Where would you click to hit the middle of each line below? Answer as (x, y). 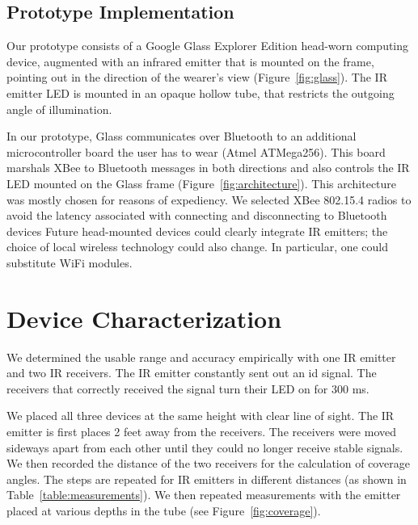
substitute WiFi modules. (70, 262)
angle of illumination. (59, 109)
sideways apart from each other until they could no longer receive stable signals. (205, 447)
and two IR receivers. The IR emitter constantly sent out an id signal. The (192, 373)
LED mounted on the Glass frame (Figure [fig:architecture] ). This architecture (202, 183)
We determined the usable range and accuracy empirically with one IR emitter (201, 357)
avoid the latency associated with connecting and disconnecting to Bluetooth (197, 215)
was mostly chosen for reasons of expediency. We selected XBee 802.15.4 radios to (209, 199)
